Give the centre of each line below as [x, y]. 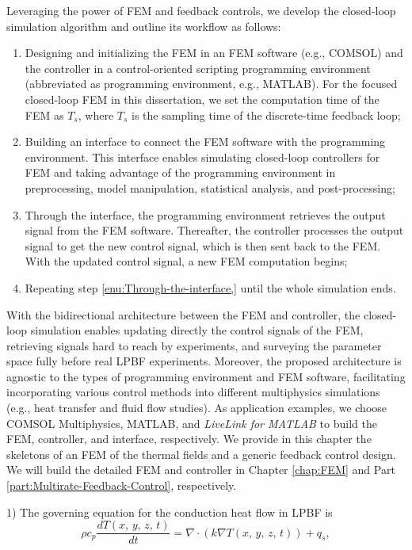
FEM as [44, 115]
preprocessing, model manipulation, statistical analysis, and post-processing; [210, 187]
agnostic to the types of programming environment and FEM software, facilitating [206, 376]
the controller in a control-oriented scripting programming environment [198, 68]
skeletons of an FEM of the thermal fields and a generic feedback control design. [201, 454]
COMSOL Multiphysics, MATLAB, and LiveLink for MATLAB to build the [192, 423]
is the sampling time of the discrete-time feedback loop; [266, 115]
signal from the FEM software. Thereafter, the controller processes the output [214, 230]
